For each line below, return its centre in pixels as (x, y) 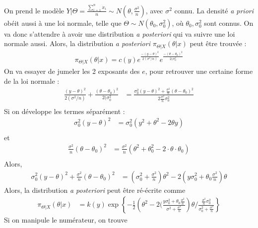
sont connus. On (229, 23)
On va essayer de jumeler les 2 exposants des (72, 71)
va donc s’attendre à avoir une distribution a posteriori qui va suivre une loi (120, 33)
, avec (154, 10)
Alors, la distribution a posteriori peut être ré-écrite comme (95, 190)
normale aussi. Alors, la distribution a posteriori (77, 43)
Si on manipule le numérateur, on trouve (66, 220)
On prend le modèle (34, 10)
